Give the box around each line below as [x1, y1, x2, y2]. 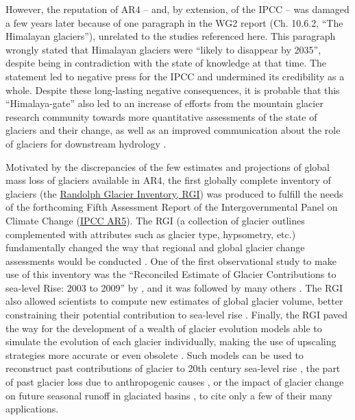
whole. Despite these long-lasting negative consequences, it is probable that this [5, 82, 340, 97]
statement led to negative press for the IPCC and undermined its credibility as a [5, 69, 345, 83]
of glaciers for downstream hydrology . [5, 136, 167, 150]
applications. [5, 401, 59, 416]
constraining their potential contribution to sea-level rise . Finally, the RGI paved [5, 307, 348, 322]
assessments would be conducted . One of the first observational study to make [5, 253, 336, 268]
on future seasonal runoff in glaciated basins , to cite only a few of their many [5, 388, 332, 402]
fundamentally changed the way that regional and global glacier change [5, 240, 305, 255]
